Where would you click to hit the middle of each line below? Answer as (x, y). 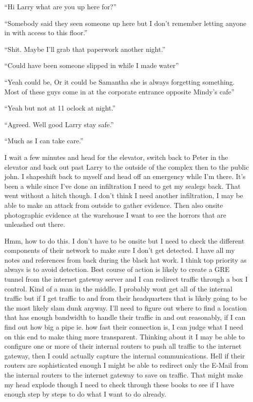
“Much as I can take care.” (44, 141)
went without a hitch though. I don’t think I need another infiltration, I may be (124, 195)
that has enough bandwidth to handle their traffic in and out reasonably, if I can (125, 317)
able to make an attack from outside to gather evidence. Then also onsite (114, 205)
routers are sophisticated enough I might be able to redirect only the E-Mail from (126, 365)
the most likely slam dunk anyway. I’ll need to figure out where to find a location (126, 307)
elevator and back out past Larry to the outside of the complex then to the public (127, 167)
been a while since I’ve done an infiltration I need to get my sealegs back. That (123, 186)
